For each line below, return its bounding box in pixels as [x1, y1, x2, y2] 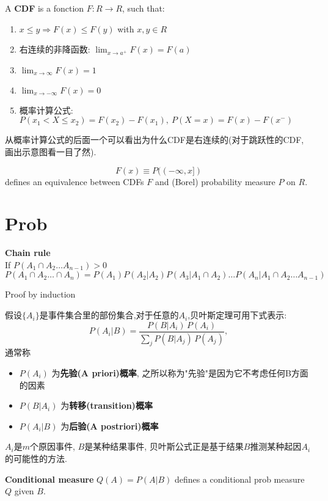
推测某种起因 [250, 440, 302, 453]
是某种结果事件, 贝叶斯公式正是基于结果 [84, 440, 244, 453]
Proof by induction [5, 288, 76, 301]
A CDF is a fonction [5, 2, 84, 14]
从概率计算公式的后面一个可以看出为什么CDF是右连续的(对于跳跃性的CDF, [5, 133, 304, 146]
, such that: [122, 2, 165, 14]
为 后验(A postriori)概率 [60, 419, 159, 432]
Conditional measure [5, 472, 94, 485]
